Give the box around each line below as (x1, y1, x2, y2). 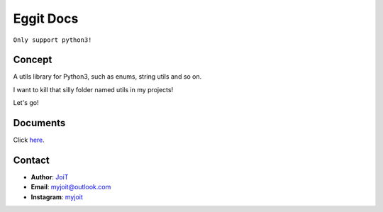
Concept (13, 54, 52, 66)
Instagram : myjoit (30, 192, 83, 201)
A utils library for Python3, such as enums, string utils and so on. (13, 72, 202, 81)
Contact (13, 154, 50, 166)
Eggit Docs (13, 11, 79, 26)
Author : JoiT (30, 173, 69, 182)
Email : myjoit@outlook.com (30, 183, 111, 191)
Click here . (13, 135, 45, 145)
